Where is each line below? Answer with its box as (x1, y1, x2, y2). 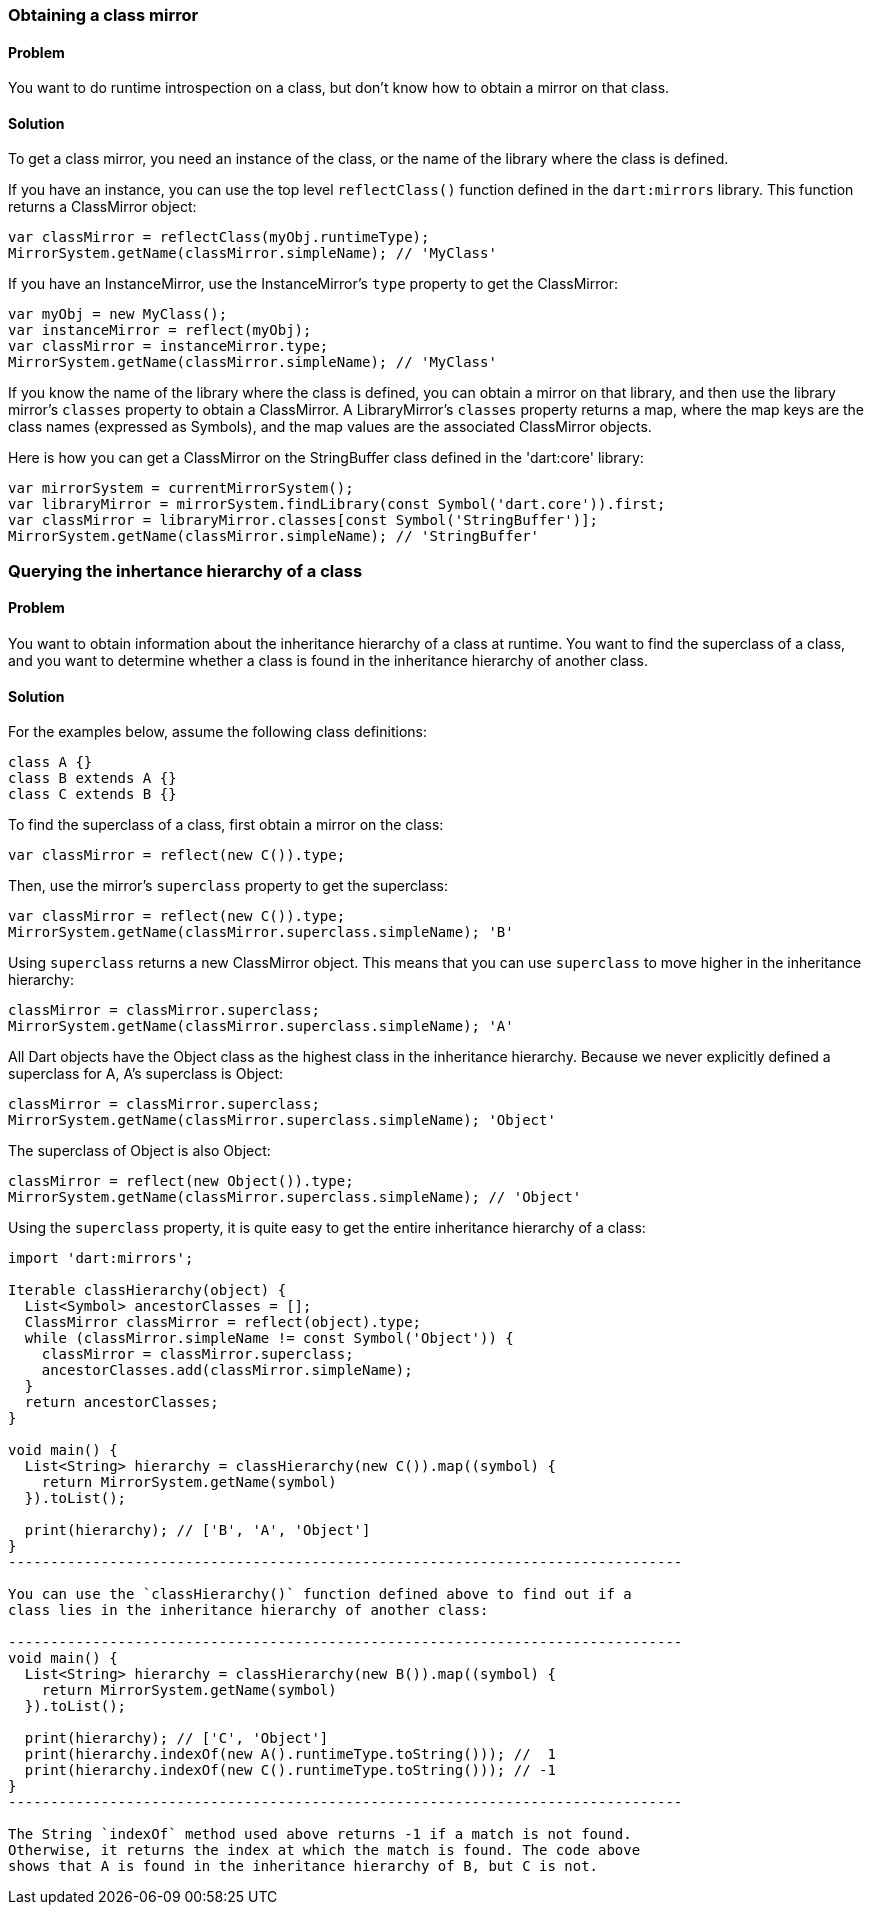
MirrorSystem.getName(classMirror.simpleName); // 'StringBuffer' (8, 528, 540, 545)
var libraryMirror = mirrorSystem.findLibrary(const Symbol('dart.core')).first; (8, 496, 666, 513)
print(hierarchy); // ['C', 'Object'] (24, 1730, 329, 1747)
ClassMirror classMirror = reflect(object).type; (24, 1314, 422, 1331)
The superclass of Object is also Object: (8, 1142, 271, 1160)
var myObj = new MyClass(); (8, 306, 228, 323)
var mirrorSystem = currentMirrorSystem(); (8, 480, 354, 497)
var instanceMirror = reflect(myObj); (8, 322, 312, 339)
